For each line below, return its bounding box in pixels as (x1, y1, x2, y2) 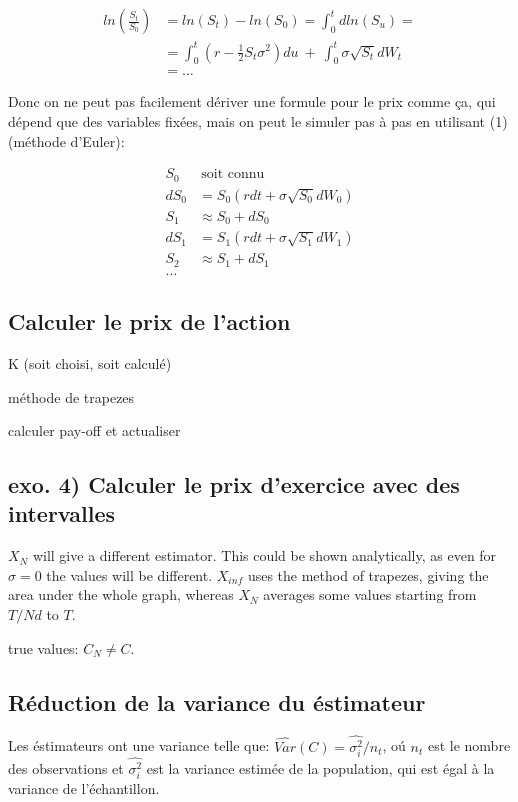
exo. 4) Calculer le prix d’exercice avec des (8, 469, 460, 500)
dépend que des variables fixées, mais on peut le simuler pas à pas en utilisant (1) (8, 110, 508, 131)
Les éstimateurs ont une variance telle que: (8, 735, 270, 756)
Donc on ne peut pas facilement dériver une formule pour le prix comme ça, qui (8, 91, 496, 112)
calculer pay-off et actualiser (8, 420, 181, 441)
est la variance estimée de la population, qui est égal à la (146, 758, 495, 779)
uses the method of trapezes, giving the (247, 564, 489, 585)
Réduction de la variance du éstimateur (8, 686, 426, 717)
